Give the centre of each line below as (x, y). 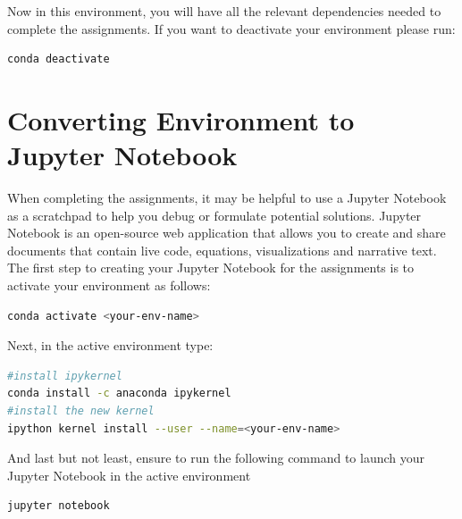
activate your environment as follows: (109, 285)
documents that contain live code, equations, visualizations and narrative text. (222, 250)
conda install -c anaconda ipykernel (119, 393)
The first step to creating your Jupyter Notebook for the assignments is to (211, 268)
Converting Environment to (181, 119)
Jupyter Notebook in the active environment (129, 475)
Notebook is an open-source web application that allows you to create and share (227, 233)
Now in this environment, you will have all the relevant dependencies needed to (224, 11)
